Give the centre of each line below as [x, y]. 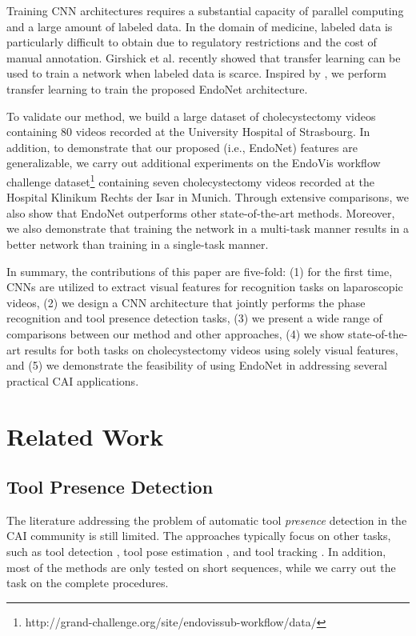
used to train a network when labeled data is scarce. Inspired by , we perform [196, 73]
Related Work [85, 436]
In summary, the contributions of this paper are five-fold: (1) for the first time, [200, 271]
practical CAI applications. [73, 380]
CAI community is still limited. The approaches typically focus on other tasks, [199, 536]
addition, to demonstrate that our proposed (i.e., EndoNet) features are [182, 147]
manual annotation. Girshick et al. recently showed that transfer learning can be [204, 57]
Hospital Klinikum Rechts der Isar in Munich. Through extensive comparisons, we [208, 197]
